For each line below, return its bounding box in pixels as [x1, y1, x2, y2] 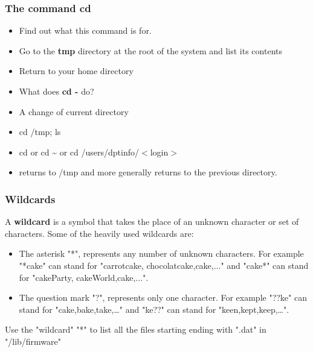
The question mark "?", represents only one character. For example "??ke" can [19, 291, 307, 304]
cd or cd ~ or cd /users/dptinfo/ [19, 145, 140, 158]
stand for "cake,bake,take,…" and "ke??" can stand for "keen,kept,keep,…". [19, 303, 289, 315]
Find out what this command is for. [19, 24, 152, 37]
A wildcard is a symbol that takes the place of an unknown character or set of [5, 215, 299, 228]
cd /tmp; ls [19, 125, 61, 138]
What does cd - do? [19, 85, 94, 97]
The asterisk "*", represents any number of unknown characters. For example [19, 247, 304, 260]
